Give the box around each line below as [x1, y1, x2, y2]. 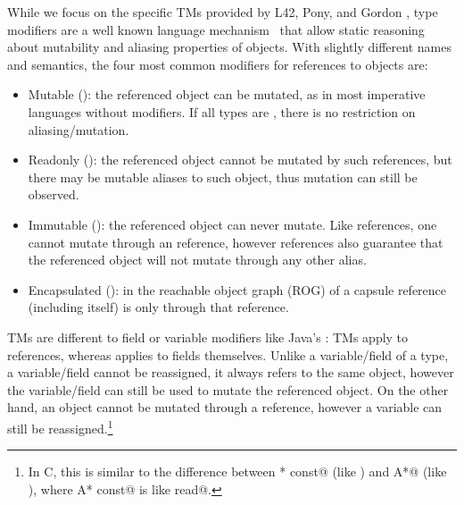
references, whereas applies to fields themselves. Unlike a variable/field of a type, [7, 345, 449, 364]
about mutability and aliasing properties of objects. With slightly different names [7, 38, 452, 56]
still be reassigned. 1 [7, 416, 113, 437]
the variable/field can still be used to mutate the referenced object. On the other [7, 380, 449, 399]
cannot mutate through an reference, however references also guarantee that [28, 232, 443, 251]
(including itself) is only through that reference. [28, 298, 289, 316]
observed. [28, 185, 79, 204]
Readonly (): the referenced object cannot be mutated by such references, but [28, 150, 452, 169]
